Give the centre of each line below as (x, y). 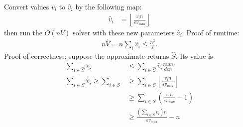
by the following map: (109, 6)
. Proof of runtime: (211, 32)
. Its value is (194, 56)
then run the (23, 32)
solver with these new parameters (124, 32)
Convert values (27, 6)
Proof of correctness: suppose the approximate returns (87, 56)
